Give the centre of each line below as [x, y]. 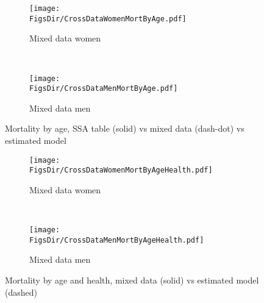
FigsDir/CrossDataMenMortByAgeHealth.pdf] [117, 240]
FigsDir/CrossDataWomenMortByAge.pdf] [108, 19]
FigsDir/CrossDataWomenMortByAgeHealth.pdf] [121, 170]
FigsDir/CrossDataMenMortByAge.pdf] [104, 89]
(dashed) [21, 292]
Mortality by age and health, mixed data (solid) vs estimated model [132, 280]
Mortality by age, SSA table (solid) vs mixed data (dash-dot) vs [125, 128]
